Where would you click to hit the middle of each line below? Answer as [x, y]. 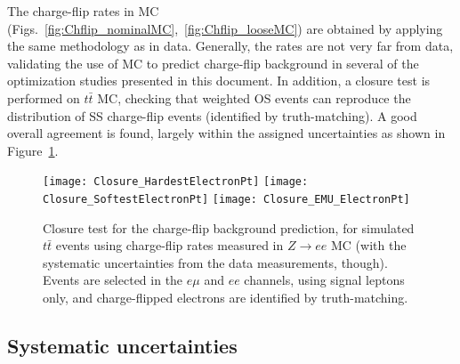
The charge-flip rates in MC [83, 11]
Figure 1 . [33, 150]
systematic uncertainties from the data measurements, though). [215, 262]
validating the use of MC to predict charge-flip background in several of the [213, 63]
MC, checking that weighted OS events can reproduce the [254, 97]
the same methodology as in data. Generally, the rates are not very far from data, [230, 46]
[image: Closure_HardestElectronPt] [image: [176, 182]
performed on [44, 97]
